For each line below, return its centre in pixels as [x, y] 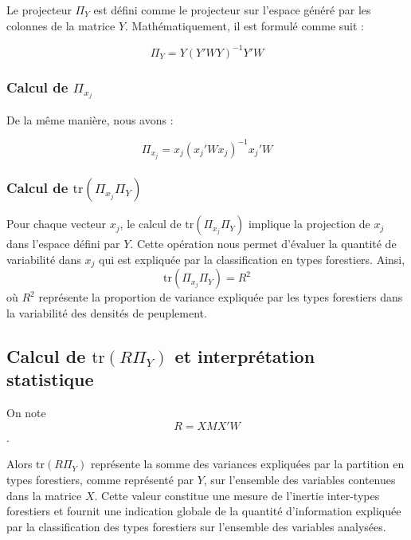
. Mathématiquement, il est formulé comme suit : [245, 25]
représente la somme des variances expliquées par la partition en [247, 464]
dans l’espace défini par [63, 244]
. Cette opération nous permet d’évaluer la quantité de [263, 244]
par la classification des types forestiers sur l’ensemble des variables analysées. [196, 526]
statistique [50, 379]
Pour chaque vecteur [57, 224]
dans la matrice [44, 495]
